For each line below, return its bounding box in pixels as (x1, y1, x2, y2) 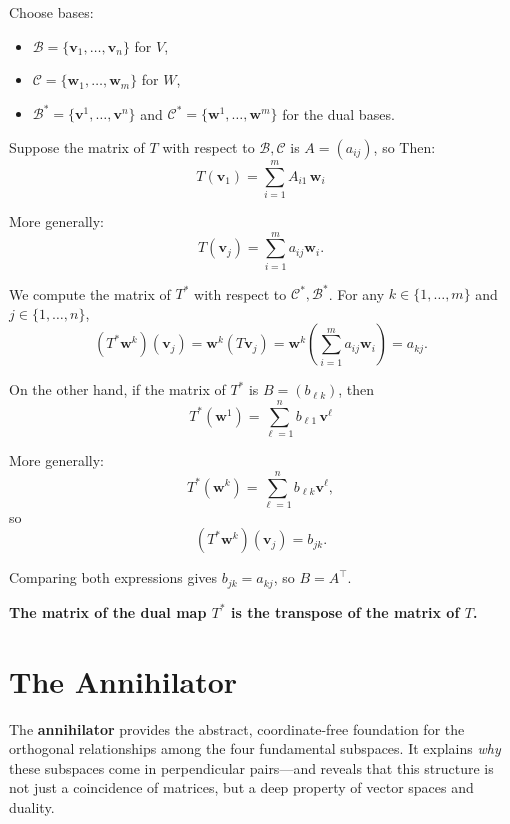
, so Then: (373, 136, 436, 157)
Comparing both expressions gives (9, 567, 218, 588)
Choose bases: (9, 2, 94, 22)
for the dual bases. (282, 103, 395, 124)
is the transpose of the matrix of (230, 601, 460, 622)
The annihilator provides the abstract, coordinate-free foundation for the (9, 718, 465, 739)
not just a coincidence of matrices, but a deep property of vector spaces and (9, 777, 474, 798)
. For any (328, 283, 385, 304)
